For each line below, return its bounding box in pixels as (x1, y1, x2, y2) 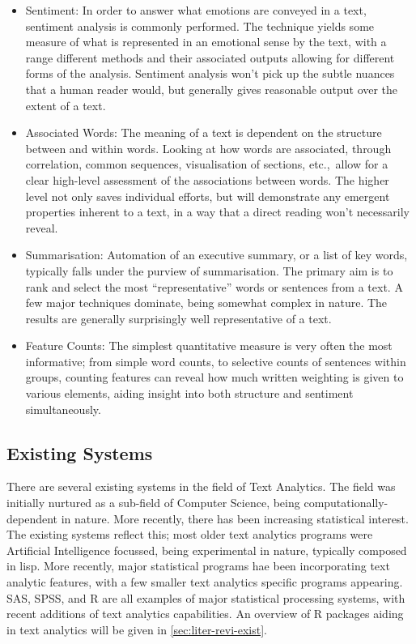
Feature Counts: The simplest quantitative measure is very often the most (25, 337, 393, 354)
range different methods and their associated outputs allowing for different (25, 49, 395, 66)
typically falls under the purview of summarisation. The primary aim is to (25, 262, 393, 279)
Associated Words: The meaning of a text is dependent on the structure (25, 124, 382, 141)
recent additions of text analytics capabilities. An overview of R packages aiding (6, 605, 404, 622)
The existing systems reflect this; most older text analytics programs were (6, 526, 373, 543)
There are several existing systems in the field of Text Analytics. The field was (6, 478, 396, 495)
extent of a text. (25, 96, 106, 113)
